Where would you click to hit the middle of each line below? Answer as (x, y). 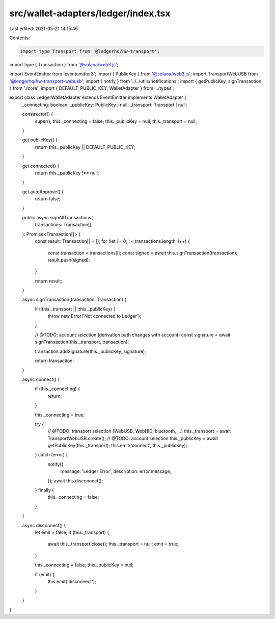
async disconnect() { (44, 525)
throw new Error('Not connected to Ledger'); (94, 316)
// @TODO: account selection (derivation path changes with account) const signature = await (133, 335)
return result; (49, 281)
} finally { (45, 490)
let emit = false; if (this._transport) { (72, 532)
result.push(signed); (69, 260)
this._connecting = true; (60, 415)
